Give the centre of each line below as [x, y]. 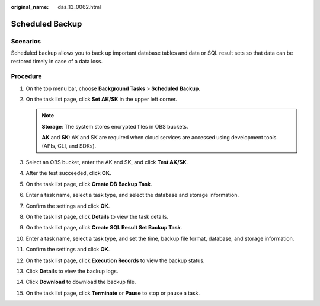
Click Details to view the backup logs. [72, 271]
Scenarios [26, 41]
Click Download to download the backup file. [81, 282]
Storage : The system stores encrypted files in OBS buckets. [115, 126]
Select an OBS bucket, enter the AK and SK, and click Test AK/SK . [107, 162]
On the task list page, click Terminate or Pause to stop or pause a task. [113, 293]
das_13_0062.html [79, 7]
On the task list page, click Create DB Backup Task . [89, 184]
